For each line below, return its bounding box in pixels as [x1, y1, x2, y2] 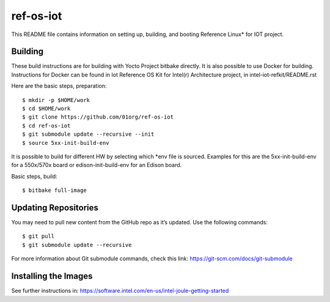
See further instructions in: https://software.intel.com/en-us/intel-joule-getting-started [11, 287, 229, 295]
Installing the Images [11, 271, 93, 281]
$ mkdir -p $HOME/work [22, 97, 90, 103]
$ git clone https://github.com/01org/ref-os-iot [22, 114, 174, 120]
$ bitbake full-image [22, 187, 87, 194]
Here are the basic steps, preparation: [11, 83, 107, 90]
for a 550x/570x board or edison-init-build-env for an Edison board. [11, 161, 182, 169]
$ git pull [22, 233, 55, 240]
